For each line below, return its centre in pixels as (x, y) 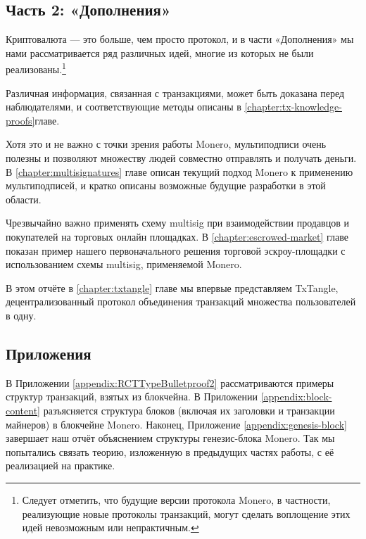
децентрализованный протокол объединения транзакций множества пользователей (181, 302)
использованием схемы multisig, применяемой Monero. (124, 264)
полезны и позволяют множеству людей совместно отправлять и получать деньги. (181, 158)
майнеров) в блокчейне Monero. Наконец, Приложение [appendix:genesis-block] (176, 424)
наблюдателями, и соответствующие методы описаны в (124, 107)
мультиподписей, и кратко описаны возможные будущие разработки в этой (166, 185)
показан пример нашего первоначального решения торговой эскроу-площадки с (176, 250)
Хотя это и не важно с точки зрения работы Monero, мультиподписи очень (166, 144)
